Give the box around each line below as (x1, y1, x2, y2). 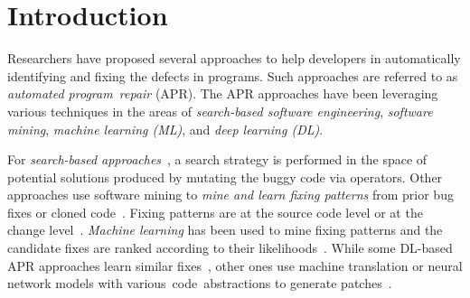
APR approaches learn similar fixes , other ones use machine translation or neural (7, 256, 463, 275)
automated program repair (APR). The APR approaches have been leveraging (7, 84, 438, 103)
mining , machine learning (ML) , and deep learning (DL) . (7, 119, 324, 138)
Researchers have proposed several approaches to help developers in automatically (7, 49, 461, 68)
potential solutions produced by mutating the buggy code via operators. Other (7, 167, 443, 186)
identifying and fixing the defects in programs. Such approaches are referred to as (7, 66, 458, 85)
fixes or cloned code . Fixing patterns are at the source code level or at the (7, 202, 423, 221)
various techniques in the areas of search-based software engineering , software (7, 101, 433, 120)
